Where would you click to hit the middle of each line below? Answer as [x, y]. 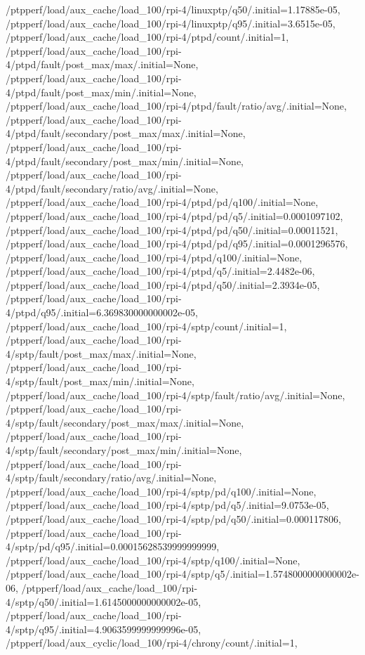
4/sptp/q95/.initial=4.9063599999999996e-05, [104, 629]
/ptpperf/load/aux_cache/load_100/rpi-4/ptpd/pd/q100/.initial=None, [162, 202]
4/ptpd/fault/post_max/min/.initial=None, [101, 92]
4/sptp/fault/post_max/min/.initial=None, [100, 381]
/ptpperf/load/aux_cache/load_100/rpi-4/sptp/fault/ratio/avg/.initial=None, [175, 395]
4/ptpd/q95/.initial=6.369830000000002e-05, [102, 312]
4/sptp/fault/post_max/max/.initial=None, [101, 353]
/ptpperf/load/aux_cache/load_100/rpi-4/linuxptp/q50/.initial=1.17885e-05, [173, 9]
